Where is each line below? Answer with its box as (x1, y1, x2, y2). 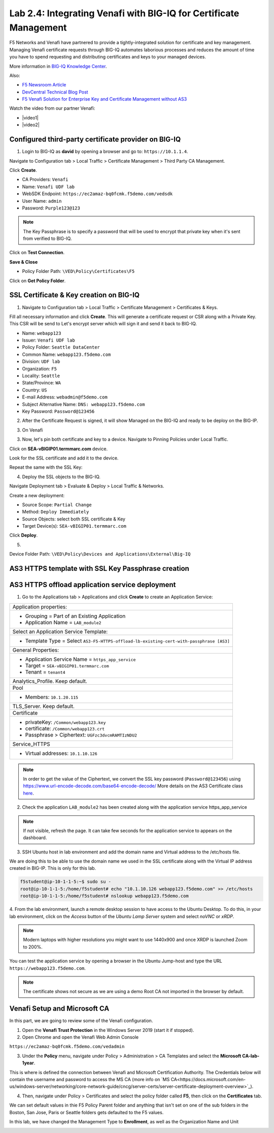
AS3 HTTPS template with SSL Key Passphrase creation (9, 564, 190, 573)
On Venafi (22, 427, 43, 433)
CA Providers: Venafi (22, 176, 68, 182)
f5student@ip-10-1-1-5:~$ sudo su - (20, 879, 112, 884)
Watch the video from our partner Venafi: (9, 105, 95, 111)
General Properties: (12, 646, 59, 653)
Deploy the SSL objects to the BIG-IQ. (22, 473, 101, 480)
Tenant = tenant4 (25, 668, 65, 676)
